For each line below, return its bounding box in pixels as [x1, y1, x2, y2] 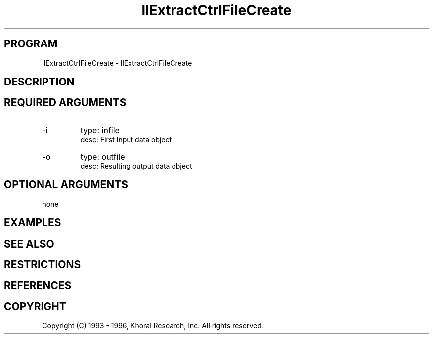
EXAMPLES [4, 216, 61, 229]
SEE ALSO [4, 237, 54, 250]
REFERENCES [4, 279, 72, 292]
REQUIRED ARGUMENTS [4, 96, 127, 109]
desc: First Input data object [80, 135, 172, 144]
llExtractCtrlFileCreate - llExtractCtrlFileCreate [42, 58, 192, 67]
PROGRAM [4, 38, 58, 50]
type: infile [80, 125, 120, 135]
